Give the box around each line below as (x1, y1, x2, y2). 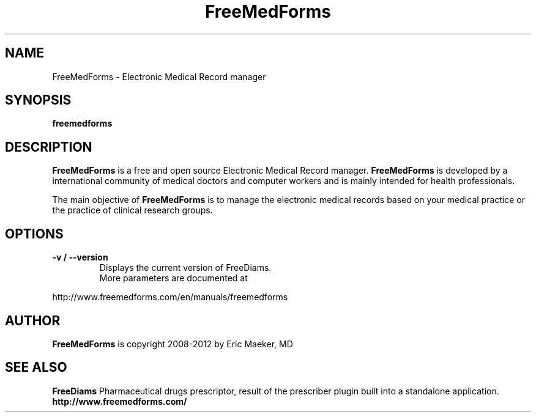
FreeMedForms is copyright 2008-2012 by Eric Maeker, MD (52, 338, 293, 349)
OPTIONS (5, 226, 64, 242)
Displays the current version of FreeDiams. (99, 262, 272, 273)
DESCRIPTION (5, 139, 92, 155)
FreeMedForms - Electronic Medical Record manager (52, 71, 266, 82)
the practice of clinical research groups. (52, 205, 213, 216)
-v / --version (52, 252, 108, 263)
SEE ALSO (5, 360, 67, 375)
